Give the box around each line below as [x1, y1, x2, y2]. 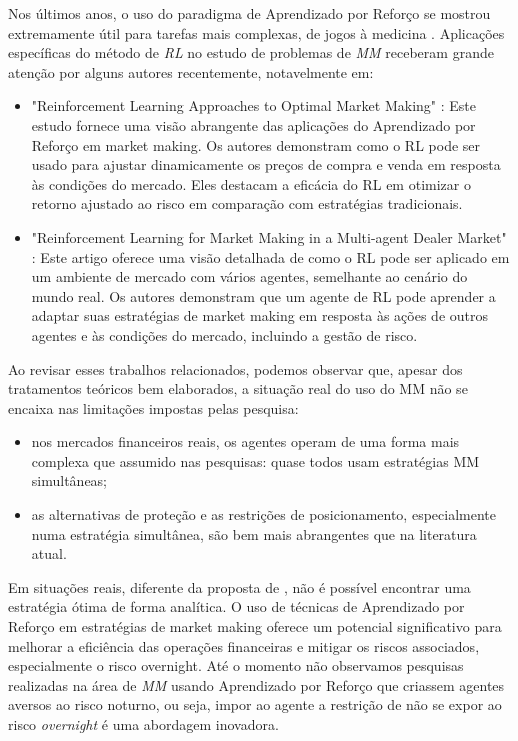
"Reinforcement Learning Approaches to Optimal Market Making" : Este [31, 95, 477, 116]
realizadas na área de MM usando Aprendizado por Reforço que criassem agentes [8, 674, 505, 695]
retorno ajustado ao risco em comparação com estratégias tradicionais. [31, 193, 463, 214]
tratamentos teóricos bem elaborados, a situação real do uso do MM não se [8, 378, 468, 399]
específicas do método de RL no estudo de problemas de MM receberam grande [8, 42, 494, 63]
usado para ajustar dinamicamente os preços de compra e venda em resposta [31, 154, 501, 175]
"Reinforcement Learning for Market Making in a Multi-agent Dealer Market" [31, 226, 507, 247]
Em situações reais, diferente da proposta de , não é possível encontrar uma [8, 576, 471, 597]
